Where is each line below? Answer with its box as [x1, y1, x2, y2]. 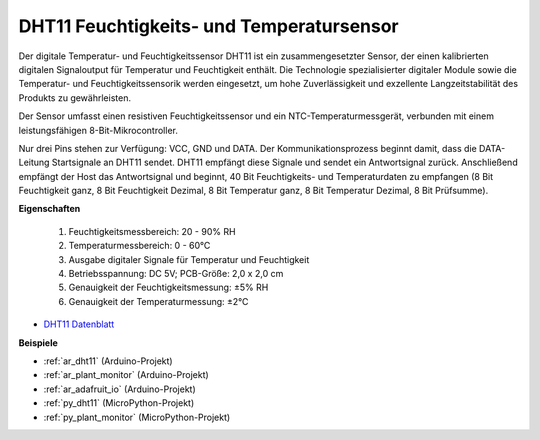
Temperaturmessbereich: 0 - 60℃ [68, 240, 211, 252]
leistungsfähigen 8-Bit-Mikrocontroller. [18, 124, 179, 136]
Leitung [18, 156, 50, 169]
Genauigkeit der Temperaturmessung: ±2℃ [68, 295, 249, 307]
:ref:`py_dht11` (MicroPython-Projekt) [43, 397, 195, 409]
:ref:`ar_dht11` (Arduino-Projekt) [43, 355, 174, 367]
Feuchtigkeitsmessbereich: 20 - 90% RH [68, 225, 236, 237]
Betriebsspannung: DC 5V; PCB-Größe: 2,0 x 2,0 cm [68, 268, 284, 280]
